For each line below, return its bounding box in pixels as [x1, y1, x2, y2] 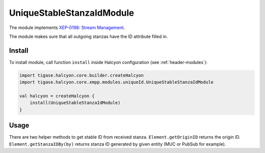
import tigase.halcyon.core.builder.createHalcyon [19, 72, 144, 78]
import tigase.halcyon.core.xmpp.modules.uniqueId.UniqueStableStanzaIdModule [19, 79, 213, 85]
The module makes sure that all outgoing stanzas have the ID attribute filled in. [9, 33, 168, 39]
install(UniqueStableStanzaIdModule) [29, 100, 121, 106]
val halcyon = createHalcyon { [19, 93, 95, 98]
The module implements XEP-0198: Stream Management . [9, 25, 125, 31]
